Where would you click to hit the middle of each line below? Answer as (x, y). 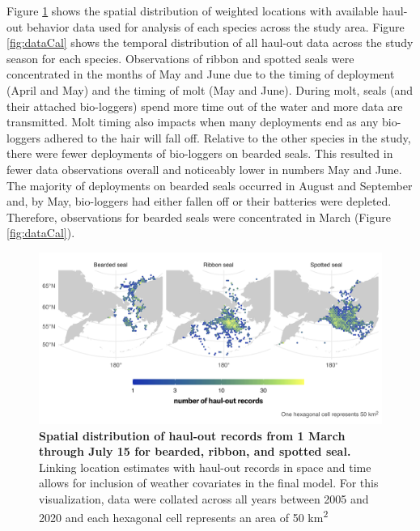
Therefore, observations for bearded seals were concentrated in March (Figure (199, 217)
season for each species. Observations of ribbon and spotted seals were (180, 58)
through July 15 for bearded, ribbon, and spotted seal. (195, 451)
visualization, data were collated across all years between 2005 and (204, 498)
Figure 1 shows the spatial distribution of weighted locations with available (193, 11)
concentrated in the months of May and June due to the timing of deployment (201, 74)
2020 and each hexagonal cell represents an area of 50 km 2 (184, 516)
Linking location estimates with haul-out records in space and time (205, 467)
